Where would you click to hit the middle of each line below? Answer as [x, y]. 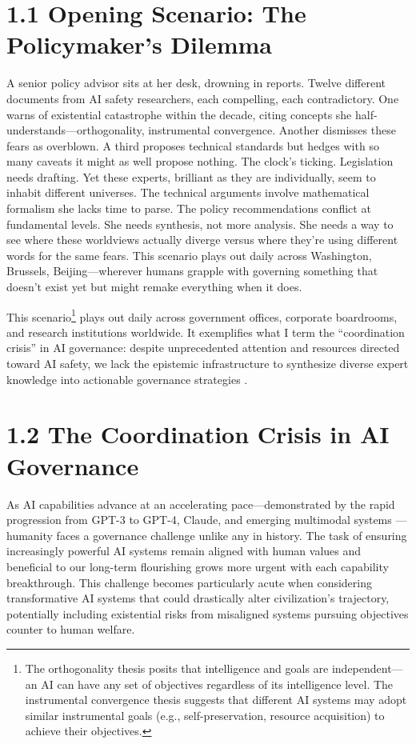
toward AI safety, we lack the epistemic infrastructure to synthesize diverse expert [208, 364]
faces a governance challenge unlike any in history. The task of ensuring [232, 535]
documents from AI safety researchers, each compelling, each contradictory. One [203, 98]
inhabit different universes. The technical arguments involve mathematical [188, 192]
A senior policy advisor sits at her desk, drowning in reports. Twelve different [196, 83]
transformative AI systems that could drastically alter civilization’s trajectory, [198, 598]
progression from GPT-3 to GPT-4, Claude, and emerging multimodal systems [199, 520]
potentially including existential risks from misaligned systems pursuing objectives [208, 613]
